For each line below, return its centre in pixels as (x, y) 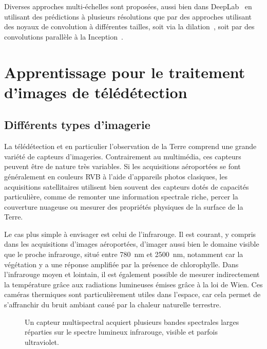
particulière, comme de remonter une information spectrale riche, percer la (121, 197)
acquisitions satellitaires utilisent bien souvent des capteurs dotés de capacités (127, 186)
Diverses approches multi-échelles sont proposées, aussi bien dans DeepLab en (128, 6)
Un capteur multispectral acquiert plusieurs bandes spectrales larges (132, 322)
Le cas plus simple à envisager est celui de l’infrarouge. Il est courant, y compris (130, 234)
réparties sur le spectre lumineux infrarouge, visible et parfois (121, 332)
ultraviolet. (42, 342)
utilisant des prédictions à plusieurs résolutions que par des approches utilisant (128, 16)
